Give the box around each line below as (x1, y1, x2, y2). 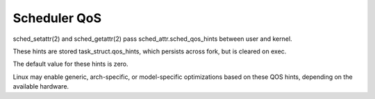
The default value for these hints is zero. (12, 60, 128, 69)
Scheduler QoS (12, 10, 102, 26)
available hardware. (12, 82, 69, 91)
